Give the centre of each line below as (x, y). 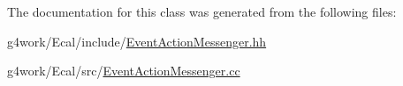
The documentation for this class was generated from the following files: (202, 11)
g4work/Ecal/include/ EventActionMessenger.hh (137, 41)
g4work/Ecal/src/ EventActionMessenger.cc (124, 71)
